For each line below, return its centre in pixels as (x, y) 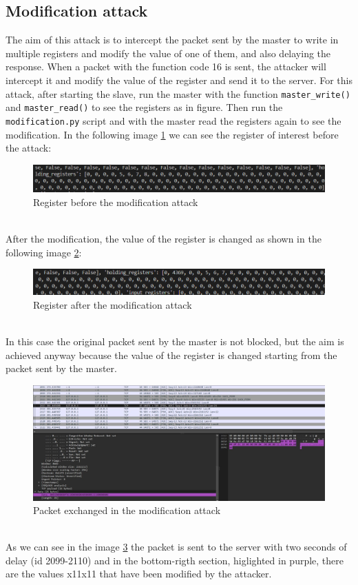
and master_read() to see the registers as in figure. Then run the (144, 107)
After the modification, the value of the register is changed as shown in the (164, 239)
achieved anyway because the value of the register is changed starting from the (171, 355)
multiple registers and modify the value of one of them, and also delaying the (168, 53)
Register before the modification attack (116, 202)
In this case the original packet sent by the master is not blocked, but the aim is (175, 341)
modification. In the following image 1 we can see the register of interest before (172, 134)
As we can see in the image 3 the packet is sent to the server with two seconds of (176, 547)
